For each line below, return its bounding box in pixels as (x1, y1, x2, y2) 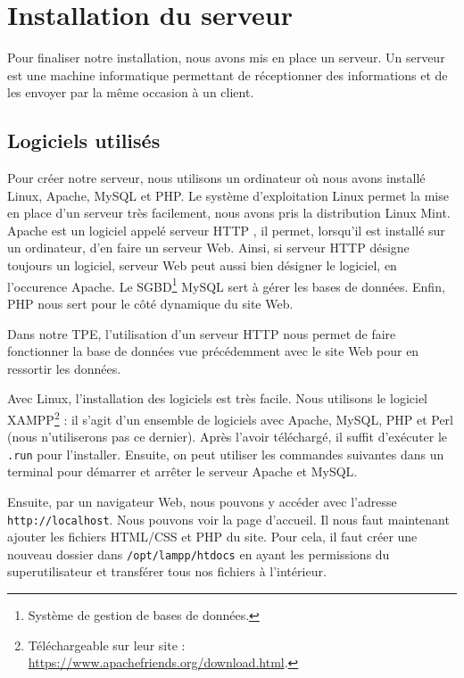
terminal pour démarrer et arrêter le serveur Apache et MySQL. (7, 462, 358, 481)
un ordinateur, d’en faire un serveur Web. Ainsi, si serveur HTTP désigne (7, 238, 410, 257)
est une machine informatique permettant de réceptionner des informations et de (7, 65, 448, 84)
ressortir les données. (7, 359, 121, 377)
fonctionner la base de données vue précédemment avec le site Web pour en (7, 342, 419, 360)
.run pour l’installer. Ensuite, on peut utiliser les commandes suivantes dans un (7, 444, 444, 463)
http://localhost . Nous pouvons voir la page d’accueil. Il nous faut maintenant (7, 509, 450, 528)
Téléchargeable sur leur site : (28, 635, 186, 654)
